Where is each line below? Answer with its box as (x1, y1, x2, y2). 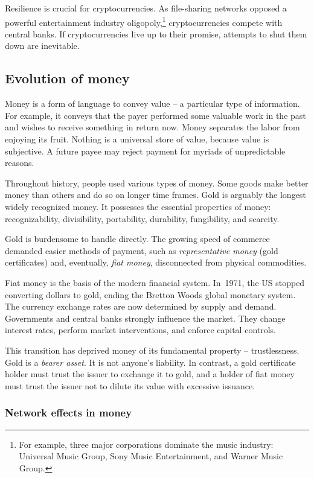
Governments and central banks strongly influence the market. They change (5, 311, 286, 324)
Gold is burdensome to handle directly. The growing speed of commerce (5, 232, 270, 245)
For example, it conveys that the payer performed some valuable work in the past (5, 109, 306, 121)
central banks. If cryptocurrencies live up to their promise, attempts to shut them (5, 27, 307, 40)
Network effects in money (5, 405, 132, 420)
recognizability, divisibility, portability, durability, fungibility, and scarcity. (5, 212, 280, 225)
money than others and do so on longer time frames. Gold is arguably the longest (5, 188, 306, 201)
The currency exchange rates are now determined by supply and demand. (5, 300, 277, 313)
